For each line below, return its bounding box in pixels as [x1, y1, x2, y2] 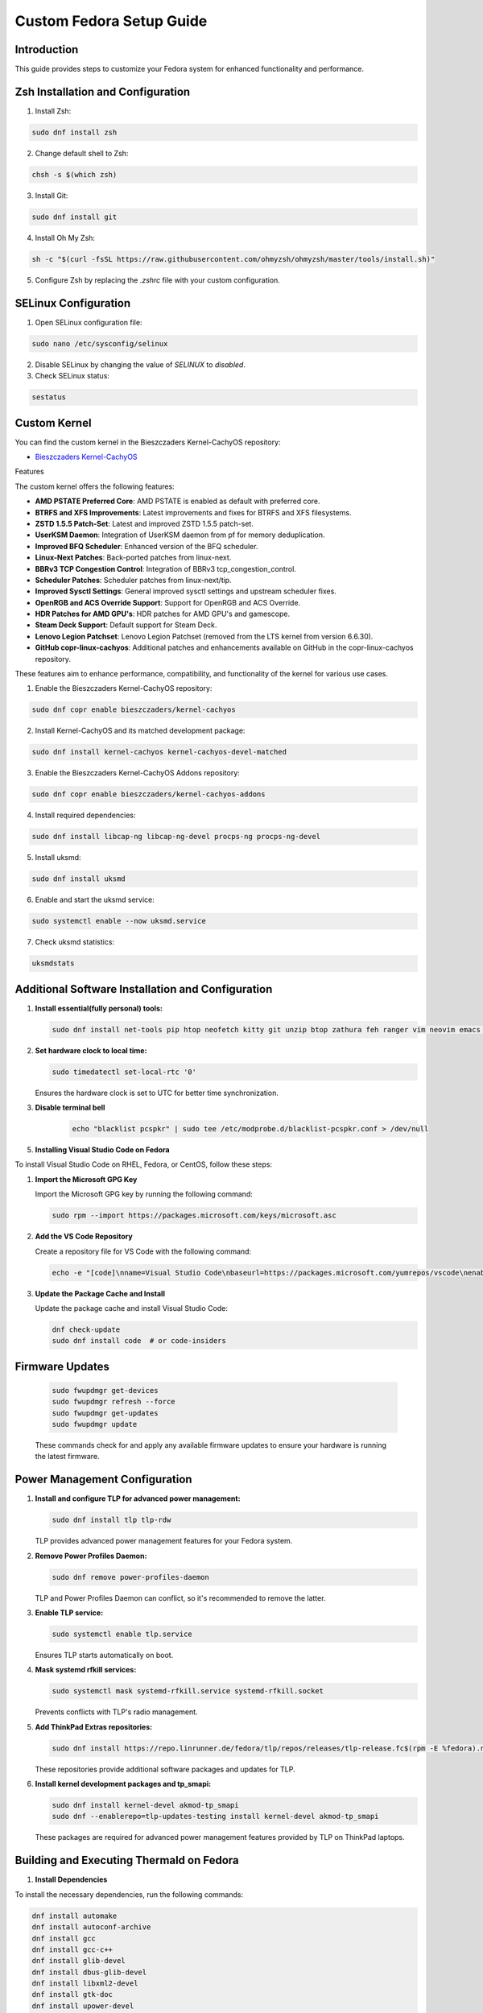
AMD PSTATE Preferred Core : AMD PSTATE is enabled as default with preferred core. [35, 496, 321, 506]
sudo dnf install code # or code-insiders [52, 1337, 227, 1345]
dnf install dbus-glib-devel [31, 1967, 147, 1977]
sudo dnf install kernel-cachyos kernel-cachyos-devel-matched [31, 747, 287, 757]
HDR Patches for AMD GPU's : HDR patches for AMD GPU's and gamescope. [35, 609, 290, 619]
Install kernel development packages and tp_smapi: [35, 1779, 212, 1789]
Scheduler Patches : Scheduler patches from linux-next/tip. [35, 575, 233, 585]
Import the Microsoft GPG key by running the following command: [35, 1189, 253, 1199]
